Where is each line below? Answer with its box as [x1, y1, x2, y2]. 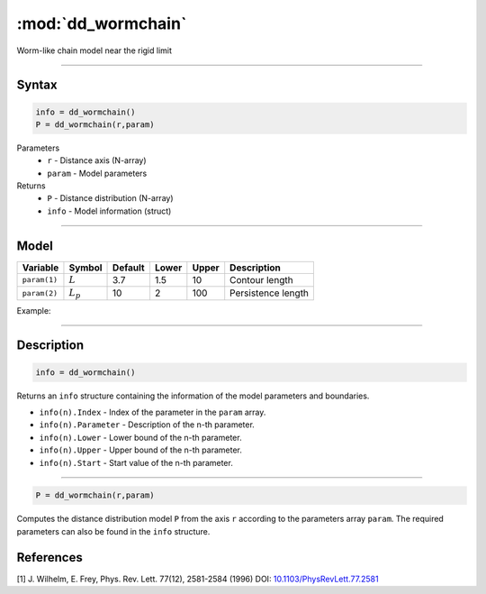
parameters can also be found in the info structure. [16, 525, 211, 536]
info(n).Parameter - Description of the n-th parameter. [39, 419, 256, 430]
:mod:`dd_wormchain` [16, 14, 187, 33]
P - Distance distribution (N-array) [47, 193, 175, 204]
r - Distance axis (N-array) [47, 155, 148, 166]
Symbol [68, 261, 103, 274]
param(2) [22, 288, 58, 297]
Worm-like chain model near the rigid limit [16, 45, 173, 56]
